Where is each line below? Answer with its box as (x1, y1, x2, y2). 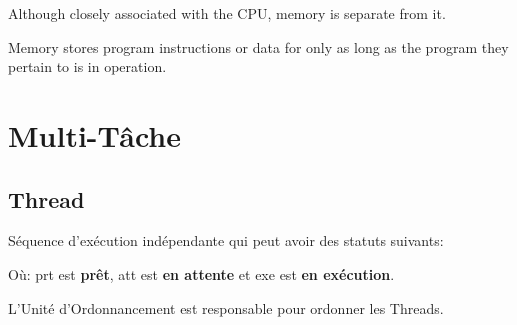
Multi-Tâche (8, 114, 182, 155)
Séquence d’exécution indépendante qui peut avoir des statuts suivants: (8, 230, 444, 251)
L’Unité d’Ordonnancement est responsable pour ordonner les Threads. (8, 297, 444, 318)
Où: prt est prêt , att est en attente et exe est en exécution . (8, 263, 395, 284)
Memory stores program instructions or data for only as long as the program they (8, 36, 509, 57)
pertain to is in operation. (8, 56, 167, 77)
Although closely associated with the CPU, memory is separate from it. (8, 3, 446, 23)
